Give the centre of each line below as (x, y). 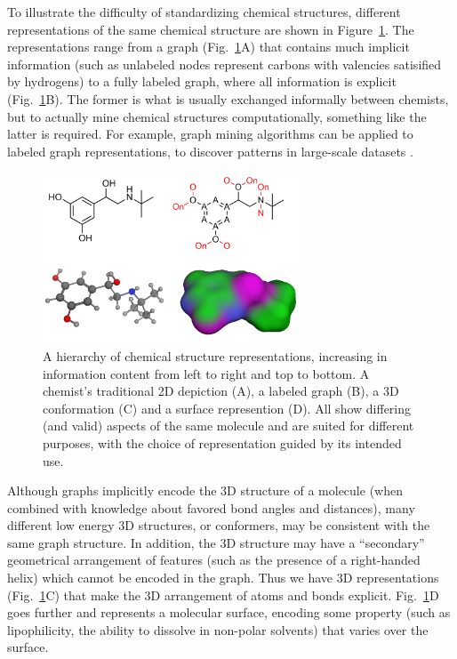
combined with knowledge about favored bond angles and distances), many (211, 507)
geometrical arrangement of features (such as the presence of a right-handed (214, 560)
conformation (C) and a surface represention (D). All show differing (227, 408)
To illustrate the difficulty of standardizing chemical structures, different (204, 12)
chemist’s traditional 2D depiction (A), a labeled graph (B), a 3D (221, 391)
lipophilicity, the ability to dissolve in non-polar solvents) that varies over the (218, 629)
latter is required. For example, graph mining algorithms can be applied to (210, 134)
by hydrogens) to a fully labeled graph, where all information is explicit (202, 81)
